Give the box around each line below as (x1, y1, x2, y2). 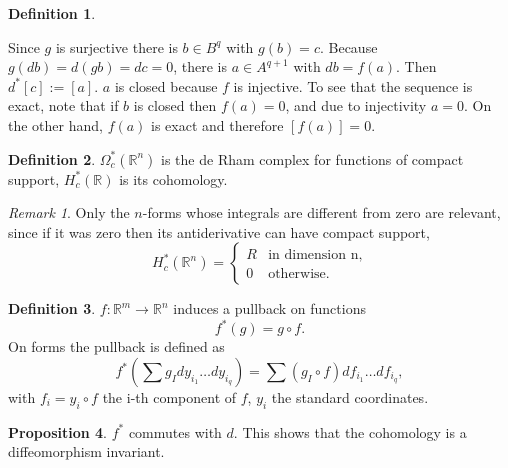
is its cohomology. (119, 168, 228, 189)
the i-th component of (102, 387, 237, 408)
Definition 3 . (8, 298, 96, 319)
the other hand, (8, 114, 103, 135)
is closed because (114, 75, 218, 96)
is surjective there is (55, 36, 178, 57)
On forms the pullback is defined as (8, 336, 225, 357)
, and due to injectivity (285, 95, 427, 116)
